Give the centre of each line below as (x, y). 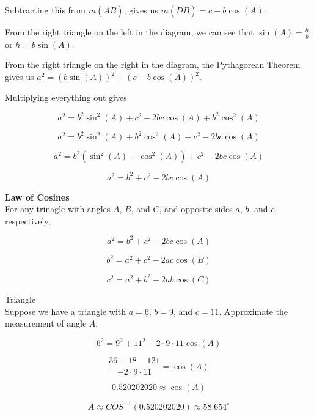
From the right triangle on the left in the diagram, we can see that (130, 32)
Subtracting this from (46, 10)
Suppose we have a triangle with (66, 311)
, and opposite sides (196, 209)
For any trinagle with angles (58, 209)
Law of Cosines (37, 197)
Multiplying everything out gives (66, 97)
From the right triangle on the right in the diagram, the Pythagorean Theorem (153, 65)
